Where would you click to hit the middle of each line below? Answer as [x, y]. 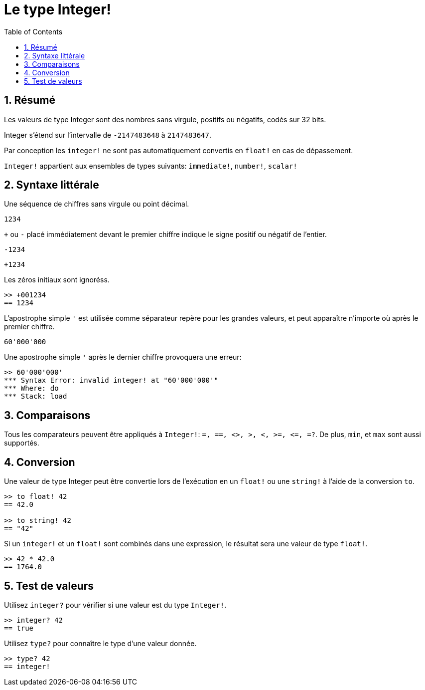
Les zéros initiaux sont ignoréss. [57, 280]
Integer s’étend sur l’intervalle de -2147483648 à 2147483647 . [108, 135]
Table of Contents [33, 31]
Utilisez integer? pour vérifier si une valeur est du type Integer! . [115, 605]
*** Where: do [31, 388]
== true [19, 628]
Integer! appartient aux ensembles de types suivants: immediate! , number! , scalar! [151, 166]
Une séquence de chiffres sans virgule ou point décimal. [97, 204]
